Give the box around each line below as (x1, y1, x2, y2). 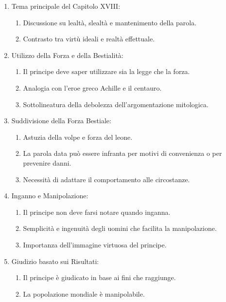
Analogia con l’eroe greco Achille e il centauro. (23, 82, 162, 93)
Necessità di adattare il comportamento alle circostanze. (23, 174, 190, 184)
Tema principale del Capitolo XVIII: (11, 1, 121, 11)
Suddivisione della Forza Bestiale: (11, 115, 111, 126)
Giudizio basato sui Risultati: (11, 256, 99, 266)
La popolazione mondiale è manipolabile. (23, 288, 145, 299)
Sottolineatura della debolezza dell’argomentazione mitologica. (23, 99, 209, 109)
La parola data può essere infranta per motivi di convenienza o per (23, 148, 222, 158)
